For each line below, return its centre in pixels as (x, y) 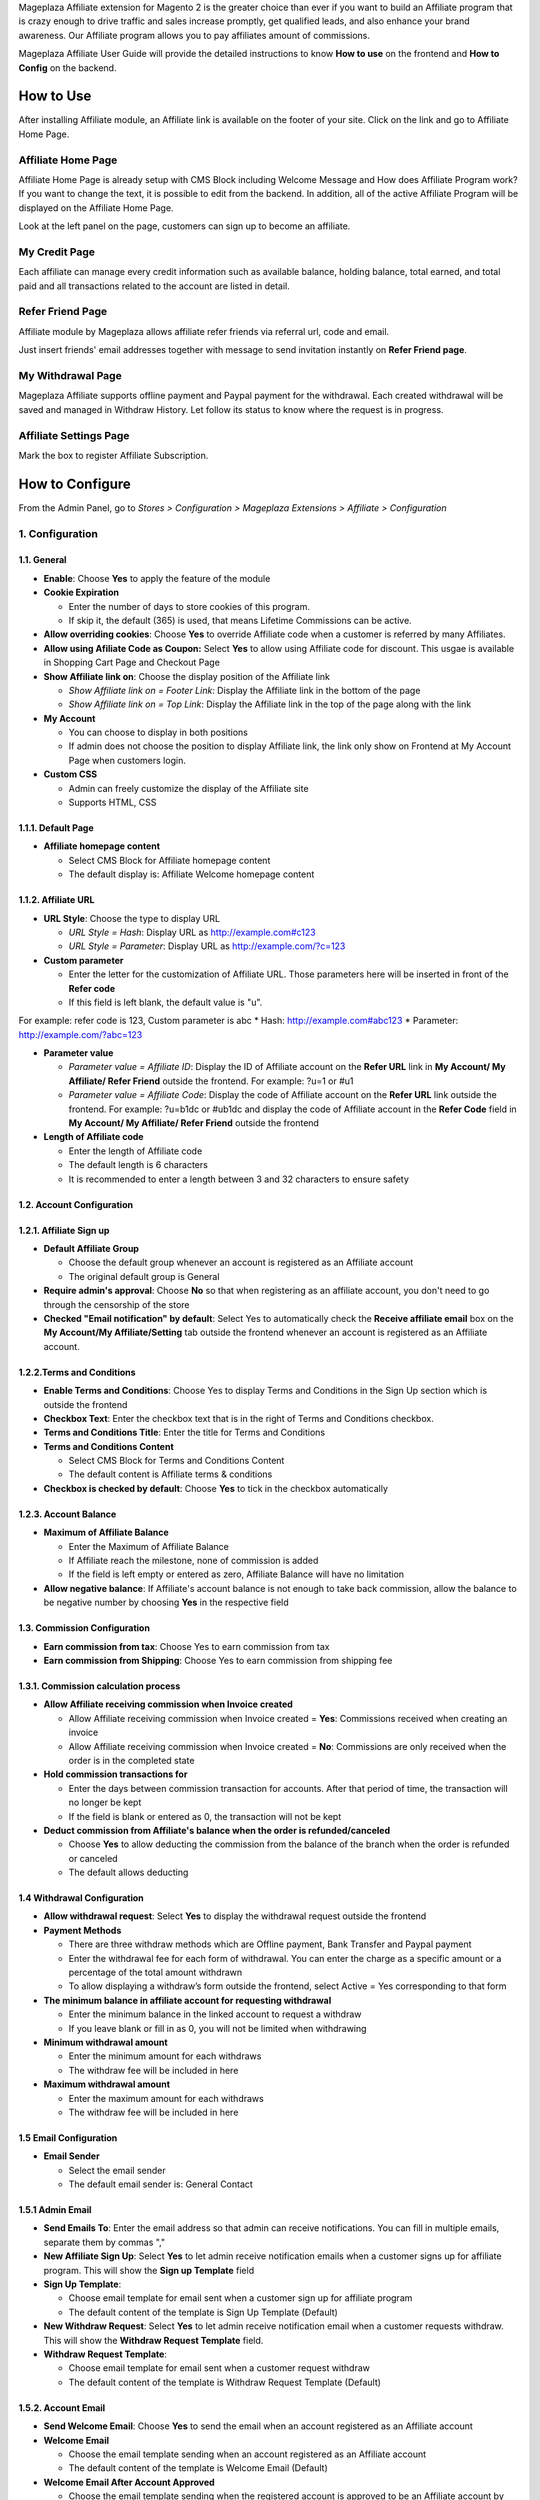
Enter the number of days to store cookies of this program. (189, 606)
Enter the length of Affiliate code (135, 1151)
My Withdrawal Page (70, 375)
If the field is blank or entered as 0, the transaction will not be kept (205, 1816)
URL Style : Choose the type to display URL (131, 918)
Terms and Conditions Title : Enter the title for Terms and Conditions (184, 1432)
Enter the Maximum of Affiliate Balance (149, 1546)
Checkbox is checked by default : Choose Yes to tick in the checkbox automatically (216, 1488)
